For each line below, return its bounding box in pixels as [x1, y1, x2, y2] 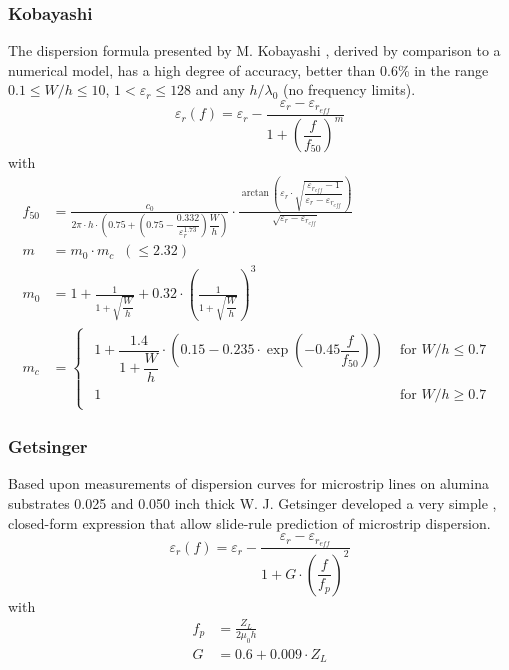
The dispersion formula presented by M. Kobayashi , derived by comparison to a [8, 40, 501, 61]
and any [195, 79, 245, 100]
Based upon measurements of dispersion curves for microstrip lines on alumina [8, 473, 489, 494]
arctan [241, 188, 270, 199]
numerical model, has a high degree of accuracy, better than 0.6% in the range [8, 59, 489, 80]
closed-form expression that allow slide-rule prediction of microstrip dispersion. [8, 512, 491, 533]
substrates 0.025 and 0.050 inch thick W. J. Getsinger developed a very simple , [8, 493, 497, 514]
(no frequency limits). [283, 79, 416, 100]
